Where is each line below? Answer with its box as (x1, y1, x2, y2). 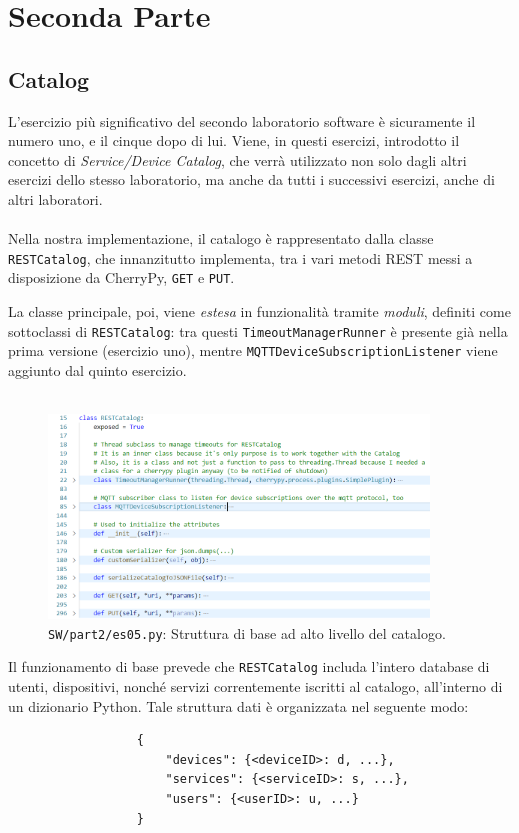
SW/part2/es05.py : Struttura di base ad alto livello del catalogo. (48, 622, 446, 643)
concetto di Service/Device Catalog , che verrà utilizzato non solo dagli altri (8, 149, 467, 170)
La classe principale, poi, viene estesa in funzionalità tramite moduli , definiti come (8, 301, 511, 322)
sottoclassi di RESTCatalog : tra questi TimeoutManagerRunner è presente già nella (8, 320, 508, 341)
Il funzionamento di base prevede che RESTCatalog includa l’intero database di (8, 656, 490, 677)
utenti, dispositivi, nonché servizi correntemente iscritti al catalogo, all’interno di (8, 676, 503, 697)
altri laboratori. (8, 188, 103, 209)
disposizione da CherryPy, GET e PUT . (8, 267, 235, 288)
